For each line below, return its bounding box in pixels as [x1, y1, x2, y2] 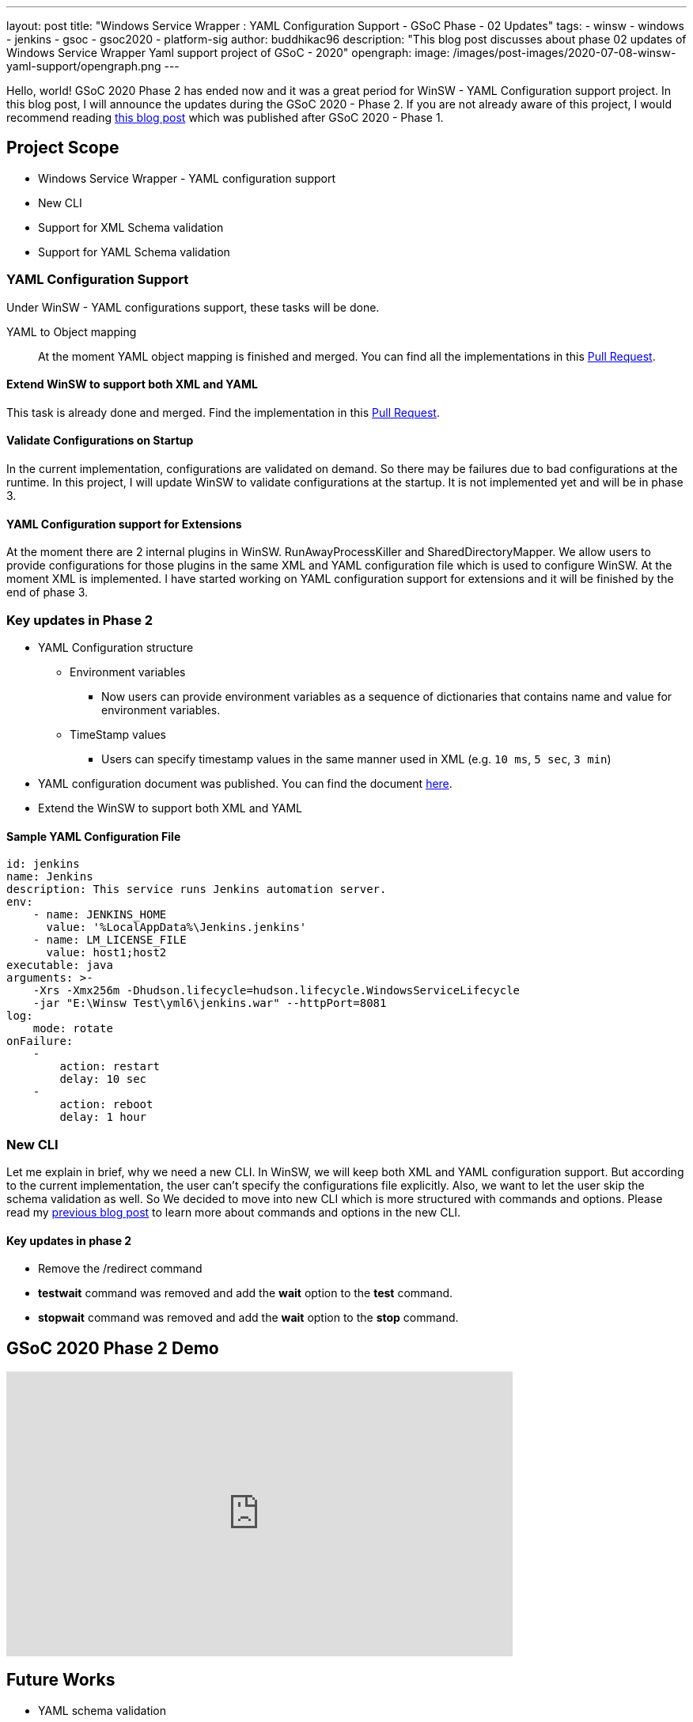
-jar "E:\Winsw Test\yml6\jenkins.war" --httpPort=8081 [32, 997, 387, 1010]
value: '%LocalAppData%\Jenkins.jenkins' [46, 921, 307, 934]
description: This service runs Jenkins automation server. [6, 883, 387, 896]
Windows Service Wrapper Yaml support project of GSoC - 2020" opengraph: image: [6, 46, 450, 59]
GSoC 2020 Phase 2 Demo [6, 1338, 219, 1358]
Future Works [6, 1670, 116, 1690]
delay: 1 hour [59, 1111, 147, 1124]
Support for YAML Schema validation [38, 244, 230, 259]
